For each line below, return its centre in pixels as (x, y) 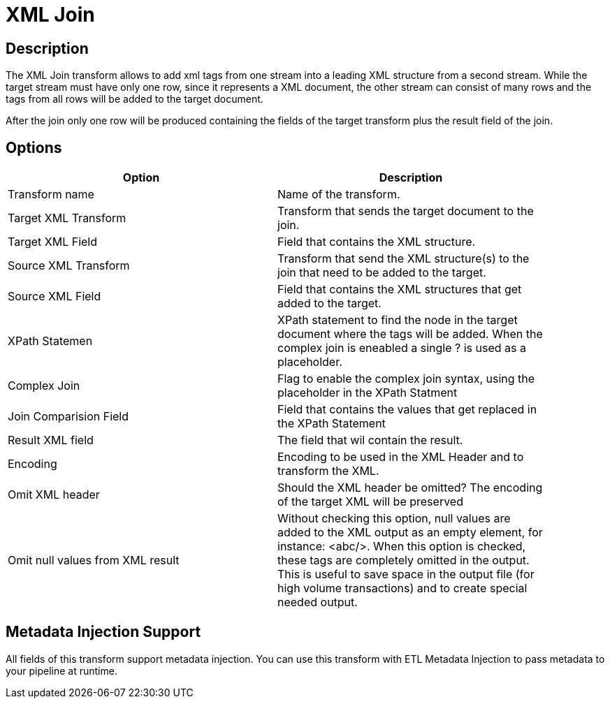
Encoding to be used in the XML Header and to (401, 457)
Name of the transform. (339, 195)
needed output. (318, 602)
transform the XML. (328, 471)
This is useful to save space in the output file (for (406, 574)
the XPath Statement (332, 424)
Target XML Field (53, 242)
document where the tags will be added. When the (410, 334)
